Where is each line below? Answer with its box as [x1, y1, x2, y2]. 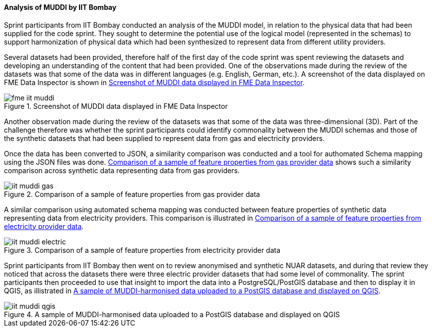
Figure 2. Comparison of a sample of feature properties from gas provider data [4, 189, 260, 198]
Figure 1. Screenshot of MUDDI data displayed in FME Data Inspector [4, 101, 228, 110]
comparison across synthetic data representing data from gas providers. [4, 166, 240, 175]
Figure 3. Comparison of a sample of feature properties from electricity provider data [4, 245, 281, 254]
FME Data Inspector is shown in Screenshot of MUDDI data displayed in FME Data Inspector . [4, 78, 305, 87]
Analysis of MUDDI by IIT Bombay [4, 3, 117, 11]
